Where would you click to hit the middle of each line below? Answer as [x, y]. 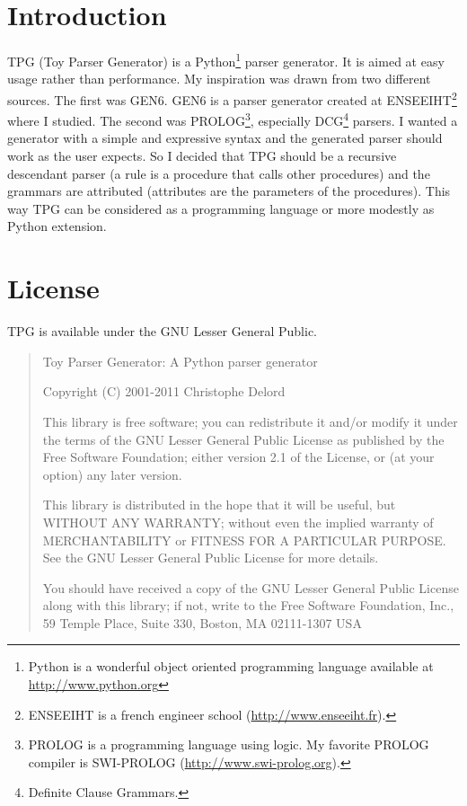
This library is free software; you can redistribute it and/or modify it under [250, 421]
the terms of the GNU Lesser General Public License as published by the [243, 439]
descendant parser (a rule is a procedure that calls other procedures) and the [219, 173]
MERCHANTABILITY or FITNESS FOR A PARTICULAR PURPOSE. [244, 540]
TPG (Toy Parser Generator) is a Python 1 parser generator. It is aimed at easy [226, 60]
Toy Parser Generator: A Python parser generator [180, 361]
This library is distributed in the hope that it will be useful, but [219, 505]
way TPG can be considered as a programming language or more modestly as [221, 208]
